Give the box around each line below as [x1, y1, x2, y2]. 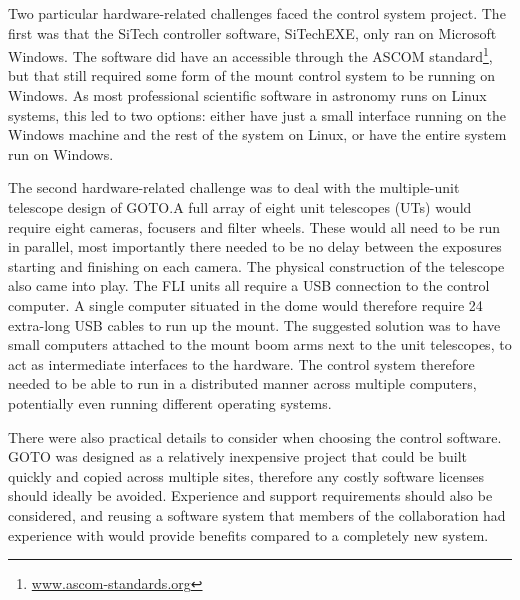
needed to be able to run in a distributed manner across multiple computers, [8, 373, 477, 394]
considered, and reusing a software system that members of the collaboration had [8, 504, 506, 525]
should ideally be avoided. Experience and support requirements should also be [8, 485, 493, 506]
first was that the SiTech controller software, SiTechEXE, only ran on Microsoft [8, 22, 497, 43]
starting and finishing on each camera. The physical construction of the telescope [8, 255, 505, 276]
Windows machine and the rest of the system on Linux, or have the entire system [8, 124, 507, 145]
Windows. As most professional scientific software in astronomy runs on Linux [8, 85, 487, 106]
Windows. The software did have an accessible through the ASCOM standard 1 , [8, 43, 493, 66]
